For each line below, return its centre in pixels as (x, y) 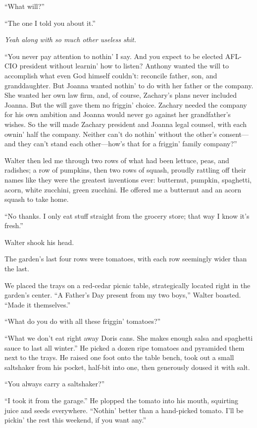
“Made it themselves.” (38, 304)
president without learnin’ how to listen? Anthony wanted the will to (124, 66)
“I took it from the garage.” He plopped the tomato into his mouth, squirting (122, 400)
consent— (234, 134)
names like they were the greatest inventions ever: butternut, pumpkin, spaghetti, (128, 179)
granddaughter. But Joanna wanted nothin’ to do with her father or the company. (129, 85)
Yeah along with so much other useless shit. (71, 39)
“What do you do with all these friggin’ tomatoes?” (83, 321)
